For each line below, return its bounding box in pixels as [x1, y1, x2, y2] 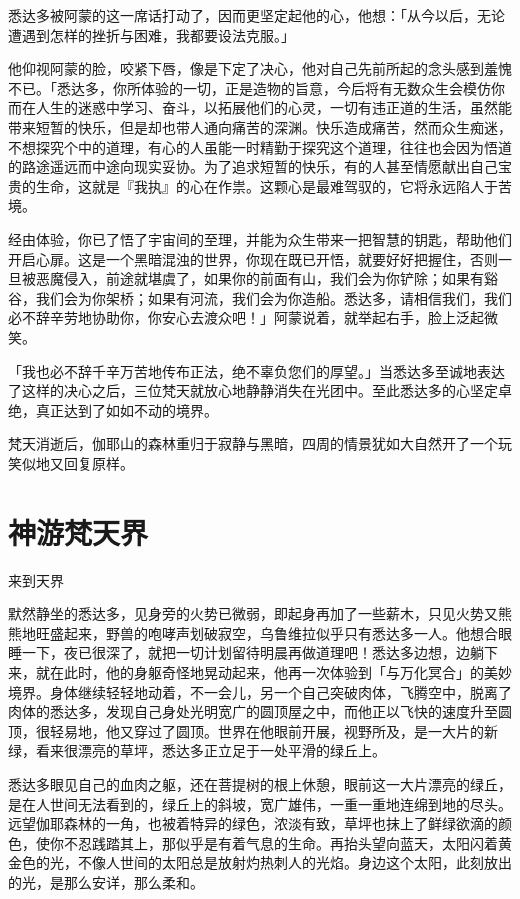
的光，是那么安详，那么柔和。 [8, 871, 204, 892]
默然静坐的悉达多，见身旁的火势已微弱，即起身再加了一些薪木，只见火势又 [8, 603, 498, 624]
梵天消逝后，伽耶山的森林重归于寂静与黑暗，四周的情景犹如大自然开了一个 [8, 433, 498, 454]
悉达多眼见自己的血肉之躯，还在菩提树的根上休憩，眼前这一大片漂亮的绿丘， [8, 773, 512, 794]
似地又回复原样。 [21, 452, 134, 473]
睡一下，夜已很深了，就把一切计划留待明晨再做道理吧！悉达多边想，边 [8, 642, 470, 663]
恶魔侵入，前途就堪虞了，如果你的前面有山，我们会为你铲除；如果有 [35, 268, 484, 289]
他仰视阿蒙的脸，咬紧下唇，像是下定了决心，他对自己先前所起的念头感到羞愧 [8, 58, 512, 79]
